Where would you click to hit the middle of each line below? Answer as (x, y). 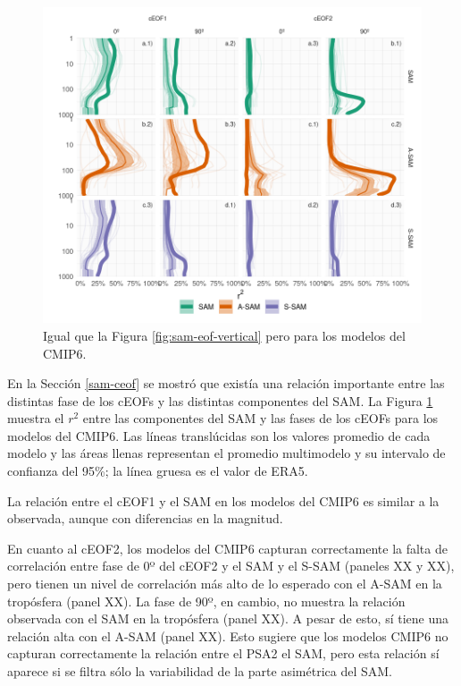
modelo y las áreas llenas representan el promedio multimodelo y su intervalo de (226, 453)
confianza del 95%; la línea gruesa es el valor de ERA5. (158, 471)
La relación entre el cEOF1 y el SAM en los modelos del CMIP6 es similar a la (223, 500)
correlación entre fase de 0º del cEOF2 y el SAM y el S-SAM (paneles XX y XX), (231, 566)
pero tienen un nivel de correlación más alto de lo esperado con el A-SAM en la (225, 584)
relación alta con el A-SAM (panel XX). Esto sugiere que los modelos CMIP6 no (228, 635)
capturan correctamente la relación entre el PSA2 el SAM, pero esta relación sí (223, 653)
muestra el (36, 418)
